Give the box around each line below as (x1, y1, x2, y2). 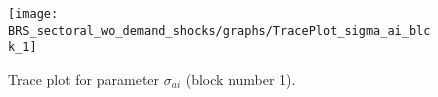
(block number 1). (185, 68, 296, 89)
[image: (8, 7, 59, 21)
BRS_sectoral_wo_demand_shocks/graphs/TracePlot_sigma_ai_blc (8, 23, 431, 38)
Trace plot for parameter (8, 68, 160, 89)
